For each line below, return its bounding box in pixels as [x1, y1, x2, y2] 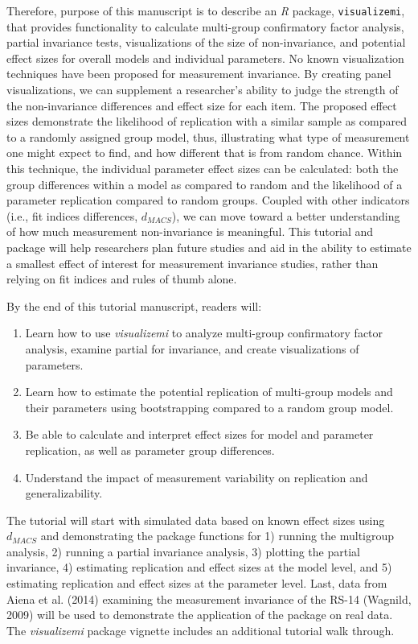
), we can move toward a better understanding [171, 207, 400, 224]
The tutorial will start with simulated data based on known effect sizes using [6, 511, 385, 528]
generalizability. [25, 485, 103, 502]
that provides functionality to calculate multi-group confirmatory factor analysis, [6, 18, 404, 35]
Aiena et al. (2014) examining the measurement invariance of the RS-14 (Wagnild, [6, 590, 412, 607]
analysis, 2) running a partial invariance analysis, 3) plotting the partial [6, 543, 360, 559]
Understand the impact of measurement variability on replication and [25, 469, 368, 485]
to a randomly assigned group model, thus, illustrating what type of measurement [6, 128, 410, 145]
